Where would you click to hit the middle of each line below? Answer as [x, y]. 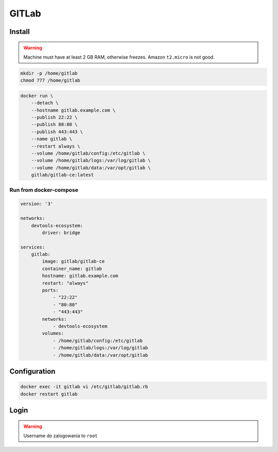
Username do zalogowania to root [60, 436]
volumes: [53, 333]
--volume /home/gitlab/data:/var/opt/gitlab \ [91, 168]
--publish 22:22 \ [54, 117]
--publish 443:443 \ [57, 132]
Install [20, 32]
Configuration [32, 371]
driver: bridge [61, 232]
